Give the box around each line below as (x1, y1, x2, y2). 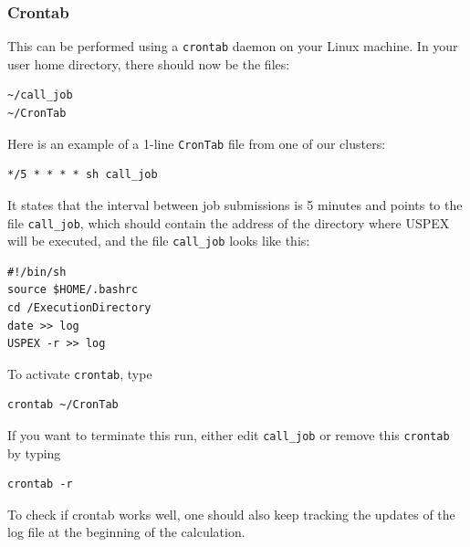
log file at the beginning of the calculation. (7, 522, 245, 542)
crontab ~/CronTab (7, 398, 119, 412)
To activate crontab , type (7, 363, 152, 383)
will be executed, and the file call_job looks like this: (7, 231, 310, 250)
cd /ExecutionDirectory (7, 301, 151, 314)
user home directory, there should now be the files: (7, 54, 290, 73)
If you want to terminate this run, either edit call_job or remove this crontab (7, 426, 450, 445)
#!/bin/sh (7, 265, 67, 279)
